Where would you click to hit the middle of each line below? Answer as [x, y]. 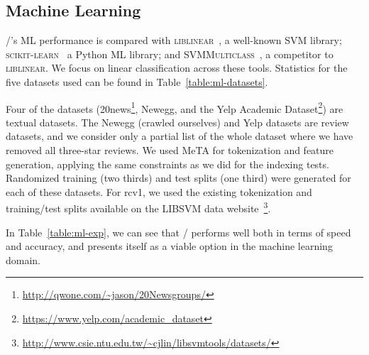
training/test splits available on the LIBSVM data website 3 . [138, 207]
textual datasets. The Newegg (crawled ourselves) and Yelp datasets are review [177, 122]
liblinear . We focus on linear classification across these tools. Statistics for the [177, 68]
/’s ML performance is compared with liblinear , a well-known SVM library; [174, 40]
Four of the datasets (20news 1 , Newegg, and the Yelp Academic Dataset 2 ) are [175, 107]
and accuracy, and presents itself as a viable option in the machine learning [169, 246]
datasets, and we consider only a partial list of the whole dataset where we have [180, 136]
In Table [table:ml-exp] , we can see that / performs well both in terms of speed [178, 232]
